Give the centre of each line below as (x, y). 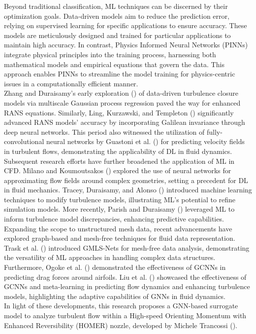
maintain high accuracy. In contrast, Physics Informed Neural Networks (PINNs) (126, 45)
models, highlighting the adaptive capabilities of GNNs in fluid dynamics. (115, 296)
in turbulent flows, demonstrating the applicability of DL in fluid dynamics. (118, 151)
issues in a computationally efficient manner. (71, 83)
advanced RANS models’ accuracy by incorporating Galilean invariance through (125, 122)
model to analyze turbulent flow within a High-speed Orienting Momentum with (125, 315)
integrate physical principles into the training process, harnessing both (110, 54)
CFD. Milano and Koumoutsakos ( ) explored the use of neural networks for (118, 170)
